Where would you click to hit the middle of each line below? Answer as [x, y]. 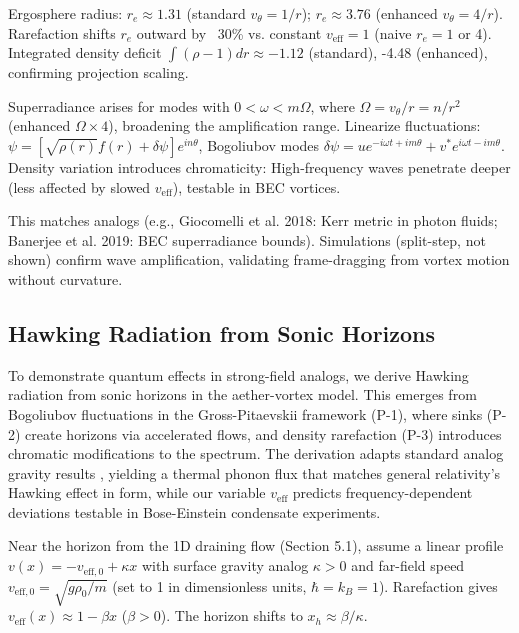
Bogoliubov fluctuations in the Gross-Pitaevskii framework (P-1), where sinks [245, 413]
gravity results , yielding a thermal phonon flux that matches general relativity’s [254, 472]
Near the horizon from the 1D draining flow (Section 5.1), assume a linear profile [256, 545]
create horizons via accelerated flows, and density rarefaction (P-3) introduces [263, 433]
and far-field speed [408, 565]
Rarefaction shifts [62, 32]
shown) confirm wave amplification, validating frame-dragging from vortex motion [259, 259]
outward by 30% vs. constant [229, 32]
